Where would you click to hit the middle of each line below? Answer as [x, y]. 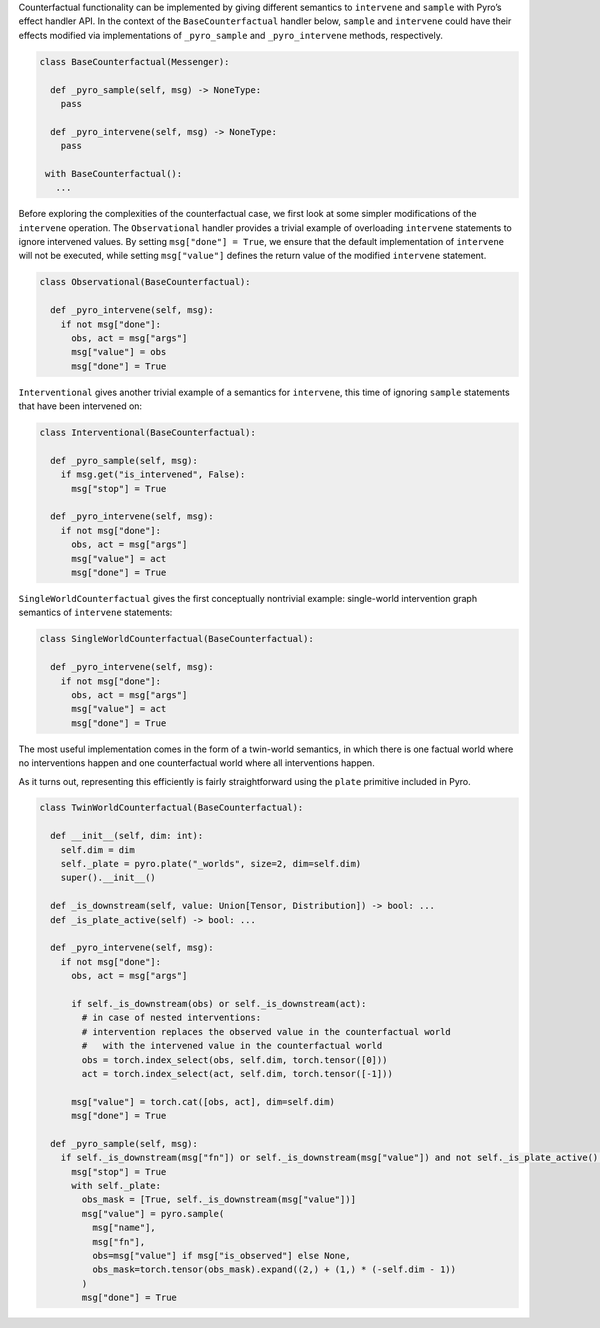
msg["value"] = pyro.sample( [153, 1213]
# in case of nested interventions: [171, 1018]
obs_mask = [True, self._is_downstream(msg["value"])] [219, 1199]
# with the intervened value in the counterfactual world [232, 1046]
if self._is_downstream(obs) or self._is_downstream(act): [219, 1003]
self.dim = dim [97, 849]
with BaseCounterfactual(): [114, 173]
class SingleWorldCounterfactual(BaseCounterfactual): [176, 639]
